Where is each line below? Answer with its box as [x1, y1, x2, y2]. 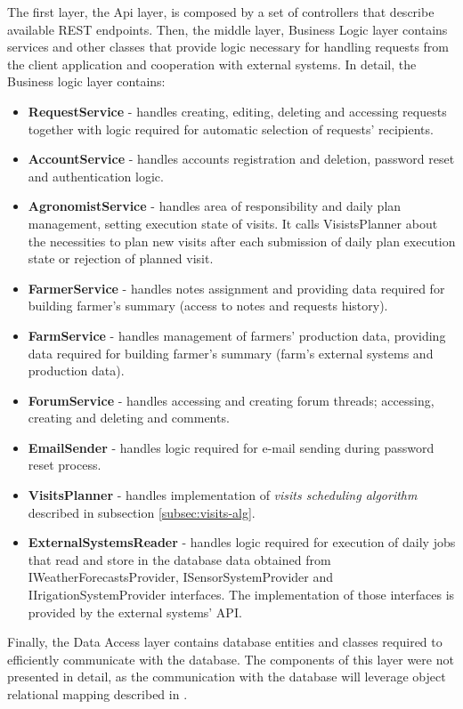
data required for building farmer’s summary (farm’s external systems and [28, 343, 434, 362]
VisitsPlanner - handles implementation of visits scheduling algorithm [28, 486, 418, 504]
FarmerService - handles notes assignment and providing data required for [28, 278, 445, 297]
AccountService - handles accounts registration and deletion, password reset [28, 149, 455, 168]
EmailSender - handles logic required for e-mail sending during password [28, 438, 435, 456]
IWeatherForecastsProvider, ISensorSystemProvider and [28, 568, 334, 586]
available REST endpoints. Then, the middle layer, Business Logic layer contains [7, 20, 448, 38]
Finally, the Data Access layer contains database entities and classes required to [7, 632, 443, 651]
